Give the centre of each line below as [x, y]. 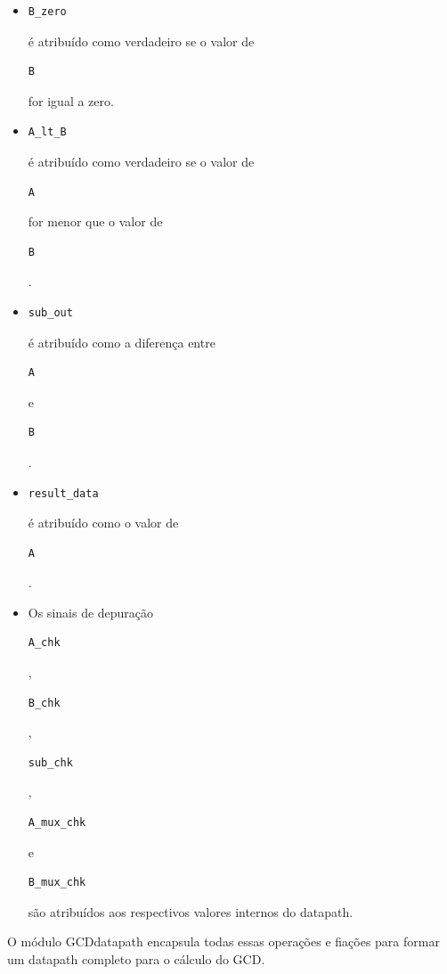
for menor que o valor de [95, 221]
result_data [63, 493]
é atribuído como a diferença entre [122, 342]
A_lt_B [47, 132]
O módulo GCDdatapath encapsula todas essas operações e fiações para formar [223, 941]
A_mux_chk [57, 823]
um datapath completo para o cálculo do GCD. [136, 959]
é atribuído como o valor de [103, 523]
